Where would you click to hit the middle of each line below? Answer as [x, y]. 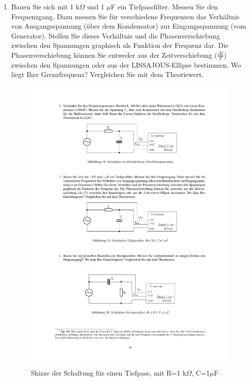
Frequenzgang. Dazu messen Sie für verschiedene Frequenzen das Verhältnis [125, 16]
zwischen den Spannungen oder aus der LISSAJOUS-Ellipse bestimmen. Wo [126, 64]
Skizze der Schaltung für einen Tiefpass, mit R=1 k [108, 372]
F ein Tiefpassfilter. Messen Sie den [164, 6]
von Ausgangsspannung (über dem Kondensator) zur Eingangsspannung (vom [128, 26]
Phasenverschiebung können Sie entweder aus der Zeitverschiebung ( [114, 55]
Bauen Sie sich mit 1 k [45, 6]
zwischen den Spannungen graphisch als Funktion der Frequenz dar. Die [120, 45]
